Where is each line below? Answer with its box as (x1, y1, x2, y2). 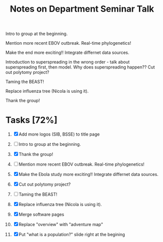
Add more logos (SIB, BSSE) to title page (18, 131, 100, 137)
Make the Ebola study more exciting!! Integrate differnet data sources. (18, 172, 159, 177)
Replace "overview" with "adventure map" (18, 222, 103, 227)
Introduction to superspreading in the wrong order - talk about (5, 59, 130, 65)
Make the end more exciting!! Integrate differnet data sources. (5, 50, 130, 55)
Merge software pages (18, 211, 65, 217)
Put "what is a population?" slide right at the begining (18, 232, 125, 238)
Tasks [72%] (5, 115, 58, 126)
